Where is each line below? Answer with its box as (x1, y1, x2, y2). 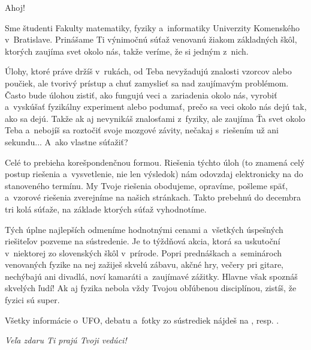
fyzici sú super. (5, 294, 60, 306)
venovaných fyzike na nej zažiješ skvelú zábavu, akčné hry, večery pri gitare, (5, 258, 284, 271)
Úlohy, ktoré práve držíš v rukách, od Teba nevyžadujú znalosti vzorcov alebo (5, 65, 292, 77)
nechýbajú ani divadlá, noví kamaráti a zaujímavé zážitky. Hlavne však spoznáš (5, 270, 298, 282)
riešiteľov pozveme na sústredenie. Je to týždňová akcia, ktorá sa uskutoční (5, 235, 280, 247)
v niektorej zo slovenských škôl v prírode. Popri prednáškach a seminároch (5, 246, 282, 259)
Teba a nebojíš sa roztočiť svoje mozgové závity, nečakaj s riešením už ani (5, 124, 279, 136)
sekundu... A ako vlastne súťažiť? (5, 135, 128, 148)
